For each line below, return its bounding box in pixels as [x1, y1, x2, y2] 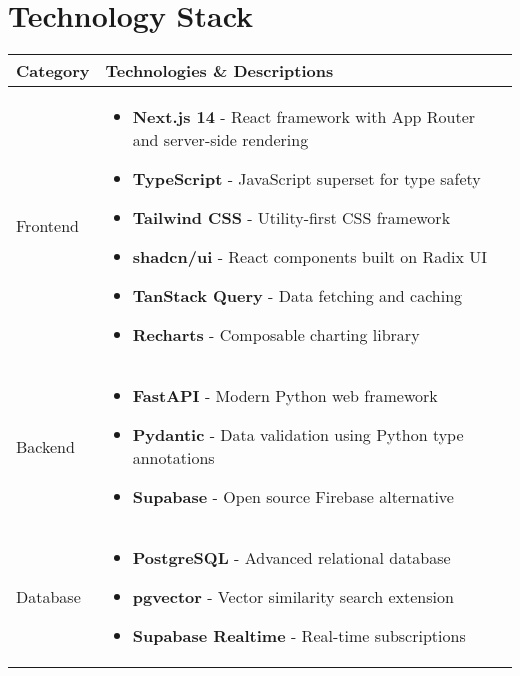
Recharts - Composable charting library [132, 323, 420, 347]
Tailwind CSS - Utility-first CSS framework [132, 206, 451, 230]
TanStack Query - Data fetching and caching [132, 284, 463, 308]
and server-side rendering [132, 128, 309, 152]
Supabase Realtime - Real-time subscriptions [132, 624, 466, 648]
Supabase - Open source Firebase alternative [132, 485, 454, 509]
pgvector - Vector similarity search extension [132, 585, 454, 609]
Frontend [16, 214, 79, 238]
